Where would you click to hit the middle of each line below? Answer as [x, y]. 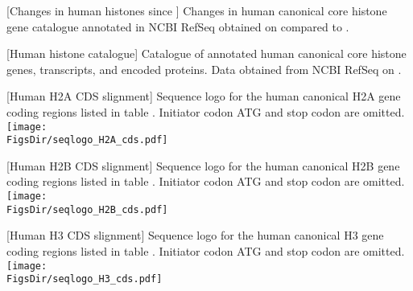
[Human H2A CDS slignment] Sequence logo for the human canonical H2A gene [204, 96]
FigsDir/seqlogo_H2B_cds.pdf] [87, 209]
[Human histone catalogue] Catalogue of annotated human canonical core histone [206, 53]
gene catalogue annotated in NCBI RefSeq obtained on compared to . [178, 26]
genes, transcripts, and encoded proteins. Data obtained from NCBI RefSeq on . [204, 69]
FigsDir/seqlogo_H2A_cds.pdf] [87, 140]
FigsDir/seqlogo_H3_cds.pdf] [85, 279]
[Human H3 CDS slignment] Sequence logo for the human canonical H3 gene [195, 235]
